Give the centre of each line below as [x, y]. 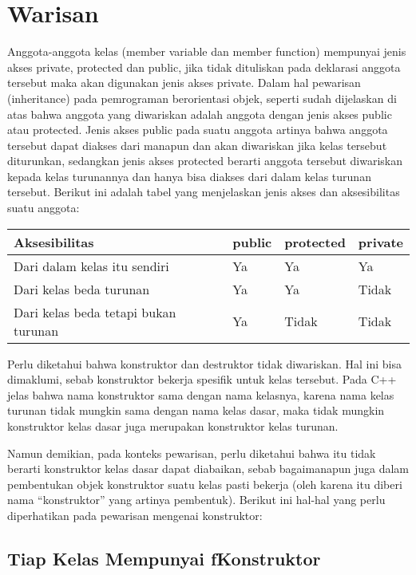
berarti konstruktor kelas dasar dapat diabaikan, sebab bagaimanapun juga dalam [208, 469]
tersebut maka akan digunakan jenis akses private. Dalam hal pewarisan [184, 83]
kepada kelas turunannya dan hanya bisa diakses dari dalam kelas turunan [189, 176]
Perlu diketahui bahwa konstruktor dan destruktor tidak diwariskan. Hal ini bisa [204, 363]
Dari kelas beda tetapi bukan [95, 312]
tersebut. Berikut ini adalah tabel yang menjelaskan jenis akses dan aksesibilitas [204, 192]
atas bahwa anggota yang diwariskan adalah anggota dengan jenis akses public [200, 114]
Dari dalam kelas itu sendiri [91, 266]
